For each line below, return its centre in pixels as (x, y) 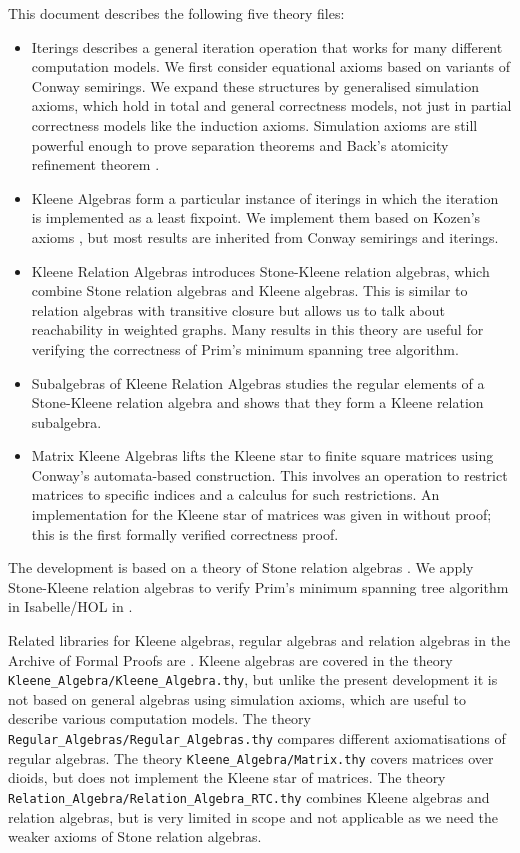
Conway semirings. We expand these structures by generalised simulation (255, 85)
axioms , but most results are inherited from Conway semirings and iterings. (265, 236)
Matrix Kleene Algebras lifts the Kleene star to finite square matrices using (262, 455)
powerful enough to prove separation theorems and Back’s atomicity (240, 144)
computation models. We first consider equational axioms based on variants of (270, 66)
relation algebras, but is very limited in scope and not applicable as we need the (253, 816)
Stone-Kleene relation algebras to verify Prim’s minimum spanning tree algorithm (258, 586)
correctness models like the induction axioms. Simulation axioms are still (254, 124)
